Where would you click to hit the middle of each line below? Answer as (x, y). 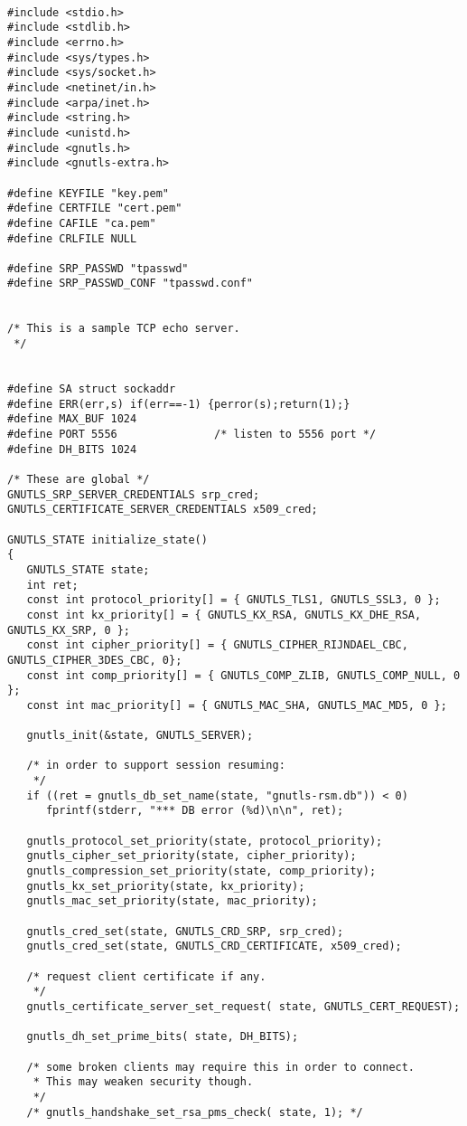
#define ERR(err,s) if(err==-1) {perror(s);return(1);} (179, 404)
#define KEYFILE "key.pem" (88, 193)
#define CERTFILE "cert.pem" (95, 208)
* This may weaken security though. (143, 1082)
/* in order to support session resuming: (156, 766)
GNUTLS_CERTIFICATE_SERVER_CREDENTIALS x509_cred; (163, 510)
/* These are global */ (79, 479)
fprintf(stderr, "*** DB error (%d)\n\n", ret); (195, 811)
